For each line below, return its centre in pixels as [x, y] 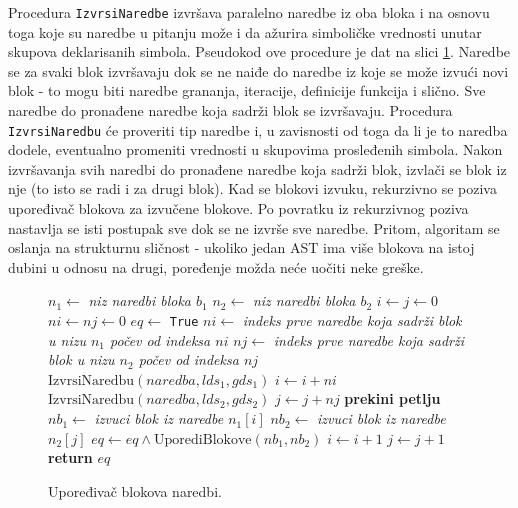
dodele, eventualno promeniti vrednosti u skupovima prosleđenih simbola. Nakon [255, 149]
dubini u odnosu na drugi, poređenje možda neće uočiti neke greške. [216, 266]
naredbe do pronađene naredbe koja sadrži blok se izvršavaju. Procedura [230, 110]
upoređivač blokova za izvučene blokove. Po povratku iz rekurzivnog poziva [238, 208]
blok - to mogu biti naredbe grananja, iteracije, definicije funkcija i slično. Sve [247, 90]
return [70, 457]
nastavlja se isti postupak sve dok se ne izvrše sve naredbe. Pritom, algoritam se [254, 227]
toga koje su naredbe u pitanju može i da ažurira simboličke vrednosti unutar [245, 31]
